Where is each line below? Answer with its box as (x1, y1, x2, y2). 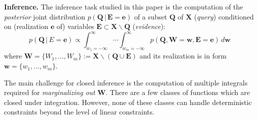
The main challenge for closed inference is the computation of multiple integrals (4, 77, 248, 87)
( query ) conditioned (194, 11, 254, 21)
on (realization (4, 21, 48, 31)
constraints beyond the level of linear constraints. (4, 106, 155, 117)
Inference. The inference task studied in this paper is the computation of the (4, 1, 243, 11)
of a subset (134, 11, 167, 21)
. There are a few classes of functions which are (105, 87, 250, 97)
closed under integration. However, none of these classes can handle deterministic (4, 96, 252, 107)
